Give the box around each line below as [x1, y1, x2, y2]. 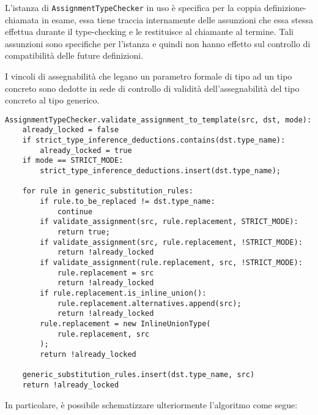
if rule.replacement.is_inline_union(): [40, 288, 207, 297]
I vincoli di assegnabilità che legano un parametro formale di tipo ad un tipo [5, 70, 292, 83]
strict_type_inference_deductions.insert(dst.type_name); [40, 166, 281, 176]
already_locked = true [40, 146, 132, 155]
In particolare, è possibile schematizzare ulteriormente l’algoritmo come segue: [5, 398, 298, 411]
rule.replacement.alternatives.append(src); [57, 299, 242, 308]
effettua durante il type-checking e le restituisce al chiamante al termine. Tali [5, 25, 294, 38]
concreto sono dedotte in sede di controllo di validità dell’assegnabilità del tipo [5, 81, 300, 94]
